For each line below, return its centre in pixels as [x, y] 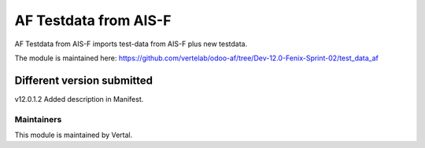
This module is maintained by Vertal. [74, 135]
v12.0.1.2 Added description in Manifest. [79, 99]
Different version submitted [84, 80]
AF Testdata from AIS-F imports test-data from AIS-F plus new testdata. [131, 44]
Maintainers [38, 119]
